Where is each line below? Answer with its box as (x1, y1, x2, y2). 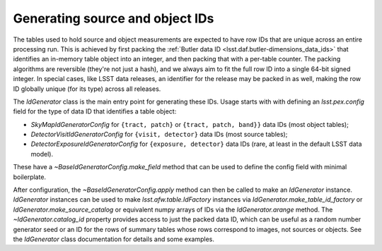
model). (30, 149, 53, 158)
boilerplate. (13, 173, 46, 181)
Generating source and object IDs (13, 11, 214, 26)
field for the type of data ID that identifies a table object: (13, 107, 177, 116)
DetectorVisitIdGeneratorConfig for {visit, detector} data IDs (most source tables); (30, 130, 288, 139)
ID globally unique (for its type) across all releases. (13, 85, 161, 93)
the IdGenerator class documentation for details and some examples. (13, 235, 215, 243)
